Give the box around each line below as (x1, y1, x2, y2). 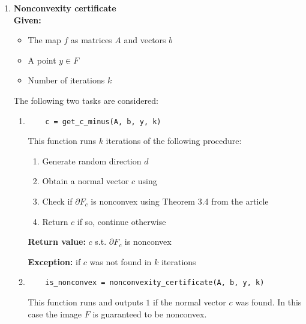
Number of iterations (28, 74, 105, 86)
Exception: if (28, 255, 81, 268)
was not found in (89, 255, 152, 268)
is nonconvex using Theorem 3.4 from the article (91, 195, 269, 207)
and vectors (124, 34, 166, 46)
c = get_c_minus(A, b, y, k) (45, 117, 161, 126)
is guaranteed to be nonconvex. (92, 307, 207, 320)
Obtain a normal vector (42, 175, 129, 187)
